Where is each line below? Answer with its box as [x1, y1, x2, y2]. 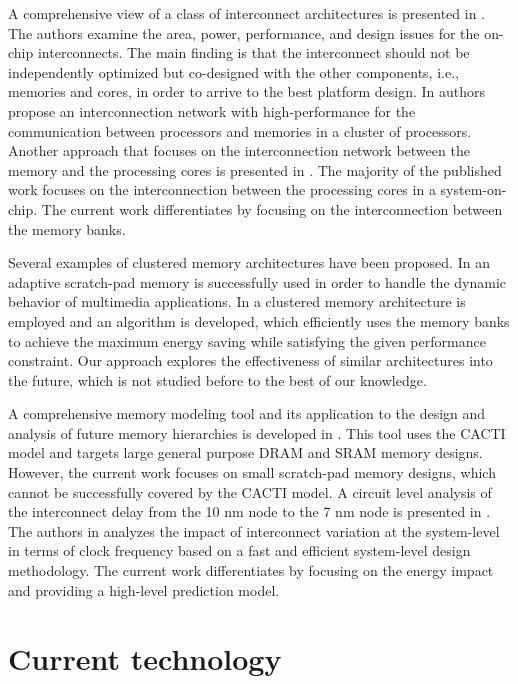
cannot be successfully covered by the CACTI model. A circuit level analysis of [8, 481, 492, 502]
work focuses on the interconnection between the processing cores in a [8, 179, 436, 200]
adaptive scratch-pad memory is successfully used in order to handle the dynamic [8, 271, 506, 292]
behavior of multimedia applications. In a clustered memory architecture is [8, 291, 466, 312]
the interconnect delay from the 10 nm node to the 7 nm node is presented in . [8, 501, 491, 522]
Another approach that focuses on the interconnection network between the [8, 140, 470, 161]
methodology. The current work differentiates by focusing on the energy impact [8, 560, 494, 581]
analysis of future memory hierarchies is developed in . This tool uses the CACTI [8, 422, 506, 443]
